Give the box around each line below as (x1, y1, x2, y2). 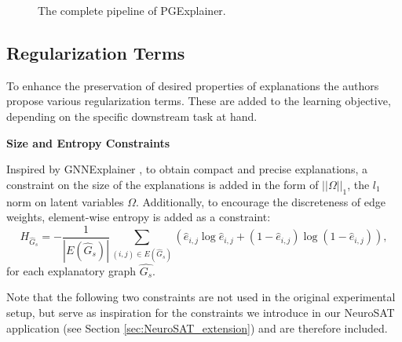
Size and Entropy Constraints (6, 134, 170, 151)
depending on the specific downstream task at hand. (6, 107, 258, 124)
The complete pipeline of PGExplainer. (38, 2, 226, 18)
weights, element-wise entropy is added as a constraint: (6, 209, 271, 225)
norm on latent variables (6, 193, 124, 209)
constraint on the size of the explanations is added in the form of (6, 176, 319, 192)
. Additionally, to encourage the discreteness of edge (135, 193, 386, 209)
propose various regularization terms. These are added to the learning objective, (6, 93, 391, 109)
